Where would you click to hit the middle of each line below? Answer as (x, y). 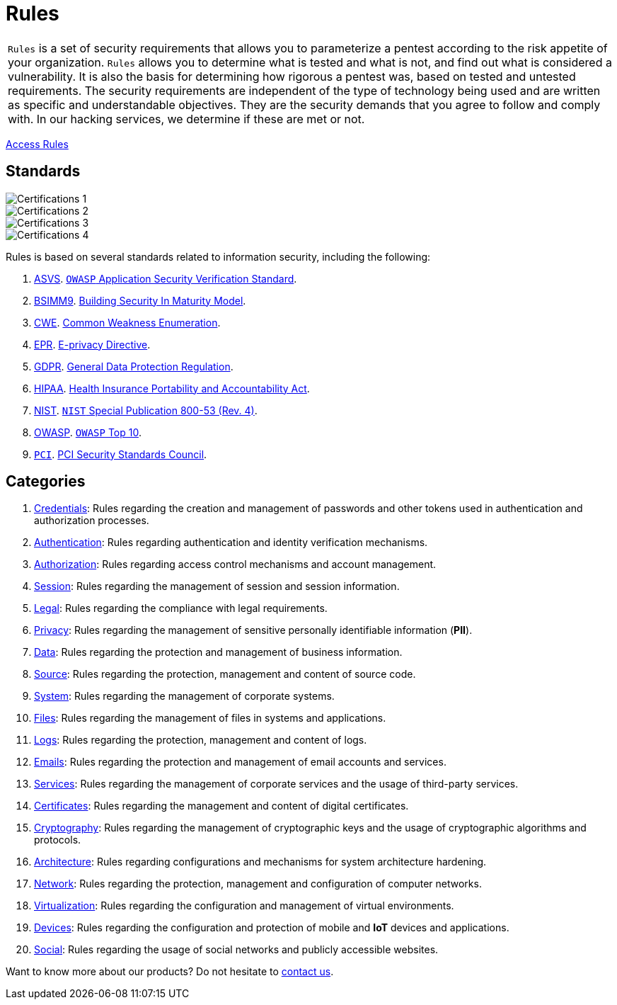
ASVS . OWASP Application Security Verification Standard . (166, 278)
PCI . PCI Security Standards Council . (121, 454)
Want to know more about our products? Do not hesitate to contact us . (170, 972)
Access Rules (37, 144)
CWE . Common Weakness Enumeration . (127, 322)
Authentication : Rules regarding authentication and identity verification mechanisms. (231, 543)
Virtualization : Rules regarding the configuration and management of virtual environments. (244, 906)
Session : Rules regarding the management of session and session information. (217, 586)
